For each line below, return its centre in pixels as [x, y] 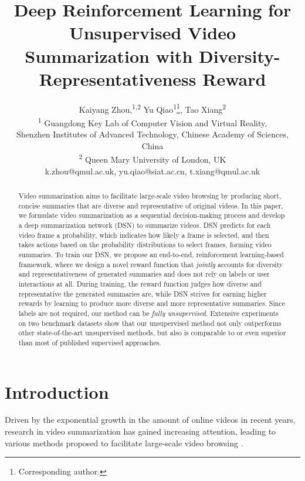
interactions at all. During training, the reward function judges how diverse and [140, 283]
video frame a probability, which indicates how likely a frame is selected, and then [144, 235]
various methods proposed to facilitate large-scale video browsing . [124, 443]
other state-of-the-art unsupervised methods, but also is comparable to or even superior [152, 333]
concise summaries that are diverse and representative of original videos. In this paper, [151, 205]
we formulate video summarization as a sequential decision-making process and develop [152, 215]
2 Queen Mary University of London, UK [152, 159]
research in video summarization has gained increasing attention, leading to [140, 431]
